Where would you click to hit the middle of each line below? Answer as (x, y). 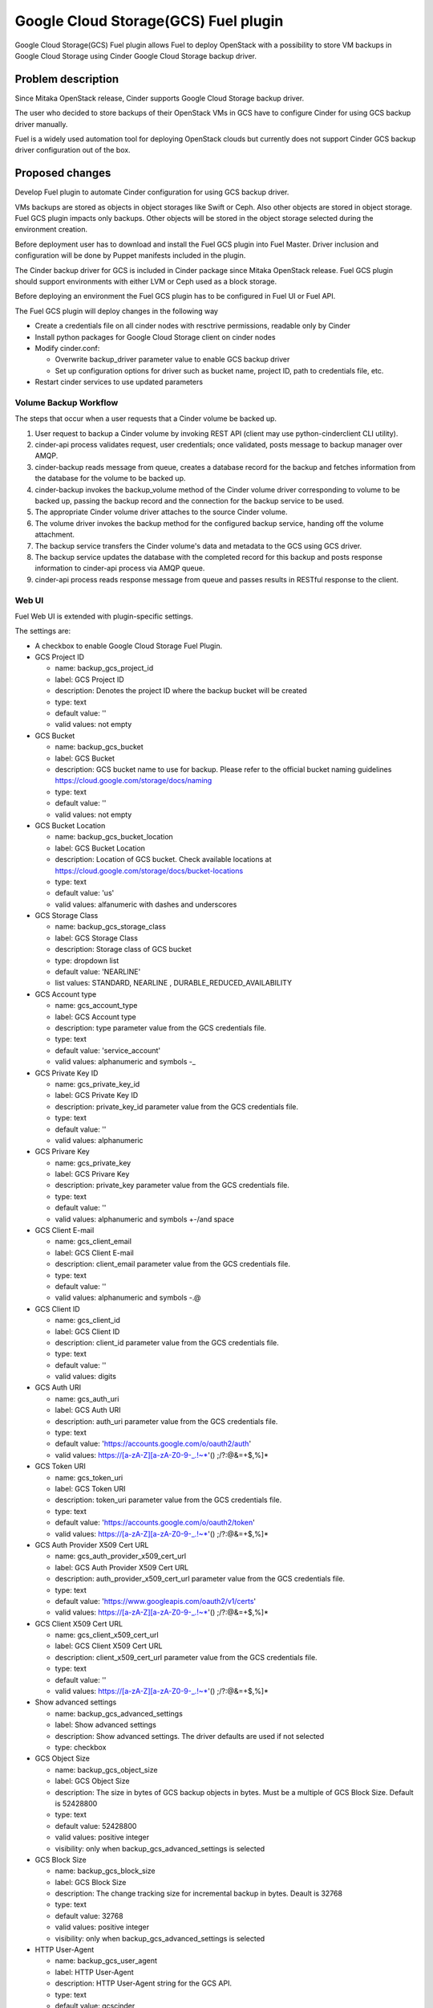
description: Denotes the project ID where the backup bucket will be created (181, 691)
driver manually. (41, 124)
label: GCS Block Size (91, 1882)
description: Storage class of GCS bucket (123, 949)
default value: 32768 (89, 1916)
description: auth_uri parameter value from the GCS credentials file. (166, 1421)
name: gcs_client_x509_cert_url (107, 1635)
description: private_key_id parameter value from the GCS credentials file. (177, 1106)
